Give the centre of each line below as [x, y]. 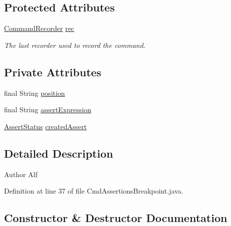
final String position [34, 93]
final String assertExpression [48, 110]
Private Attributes [53, 72]
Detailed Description [59, 153]
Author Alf [21, 174]
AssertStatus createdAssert [45, 126]
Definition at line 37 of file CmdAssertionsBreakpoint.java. [94, 191]
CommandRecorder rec [39, 28]
